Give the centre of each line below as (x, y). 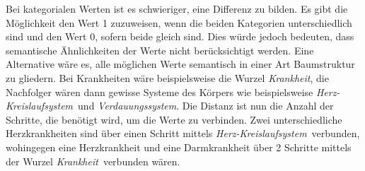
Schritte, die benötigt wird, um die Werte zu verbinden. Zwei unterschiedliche (174, 119)
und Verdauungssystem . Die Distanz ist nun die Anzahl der (206, 106)
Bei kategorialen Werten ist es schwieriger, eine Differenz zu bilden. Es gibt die (177, 8)
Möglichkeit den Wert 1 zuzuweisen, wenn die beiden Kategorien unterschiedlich (179, 22)
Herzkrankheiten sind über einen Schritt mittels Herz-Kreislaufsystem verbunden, (183, 133)
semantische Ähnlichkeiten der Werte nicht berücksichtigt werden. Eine (160, 50)
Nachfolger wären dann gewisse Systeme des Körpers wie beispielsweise (160, 92)
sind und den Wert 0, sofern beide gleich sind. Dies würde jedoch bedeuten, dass (180, 36)
